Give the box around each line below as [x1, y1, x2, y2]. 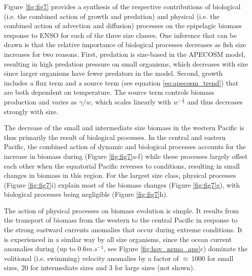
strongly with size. [4, 106, 58, 116]
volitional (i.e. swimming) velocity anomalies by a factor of [4, 253, 179, 263]
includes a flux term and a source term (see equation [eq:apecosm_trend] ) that [4, 77, 239, 87]
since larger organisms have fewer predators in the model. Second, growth [4, 68, 223, 78]
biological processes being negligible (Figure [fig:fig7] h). [4, 189, 168, 199]
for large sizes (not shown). [115, 262, 195, 273]
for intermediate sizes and [30, 262, 107, 273]
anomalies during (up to [4, 243, 76, 254]
